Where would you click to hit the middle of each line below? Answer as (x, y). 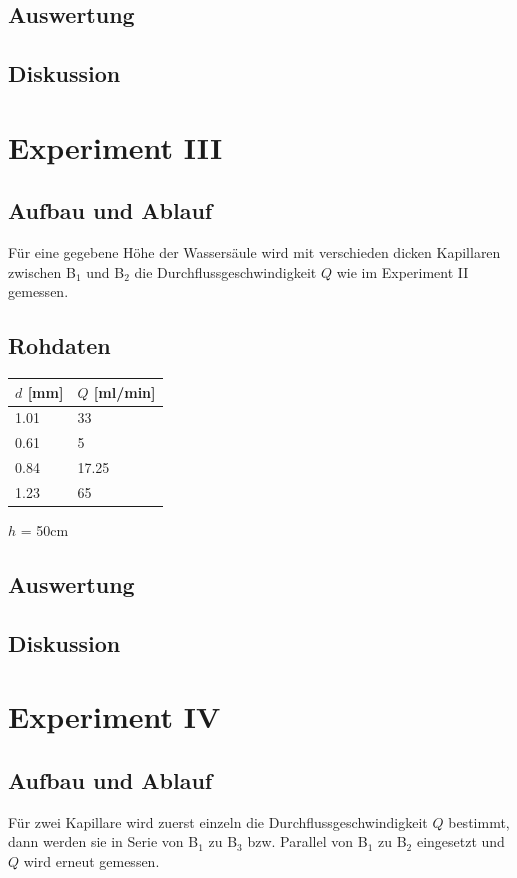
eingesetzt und (460, 841)
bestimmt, (479, 821)
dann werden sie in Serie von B (103, 841)
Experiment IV (114, 716)
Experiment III (115, 146)
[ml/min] (124, 391)
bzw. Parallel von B (307, 841)
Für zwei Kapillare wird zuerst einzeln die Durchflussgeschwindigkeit (218, 821)
